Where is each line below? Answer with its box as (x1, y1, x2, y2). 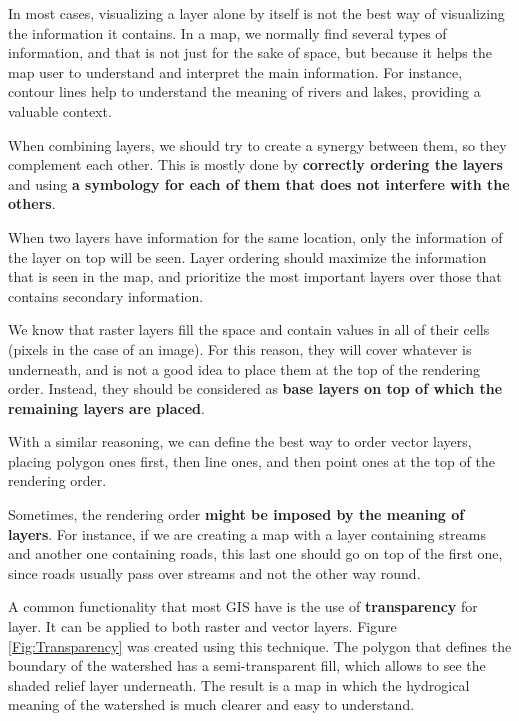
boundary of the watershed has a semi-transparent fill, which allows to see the (8, 655, 486, 676)
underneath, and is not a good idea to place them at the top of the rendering (8, 358, 480, 379)
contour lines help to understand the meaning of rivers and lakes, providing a (8, 81, 481, 102)
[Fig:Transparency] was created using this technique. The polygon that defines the (8, 635, 512, 656)
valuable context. (8, 100, 112, 121)
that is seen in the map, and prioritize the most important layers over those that (8, 266, 502, 287)
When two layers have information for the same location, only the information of (8, 226, 503, 247)
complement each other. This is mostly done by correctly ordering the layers (8, 154, 503, 175)
